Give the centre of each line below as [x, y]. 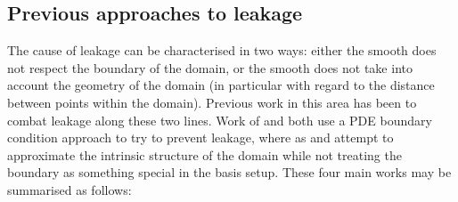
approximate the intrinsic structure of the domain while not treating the [204, 154]
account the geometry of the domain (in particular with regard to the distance [221, 85]
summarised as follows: [70, 189]
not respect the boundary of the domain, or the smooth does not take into [210, 67]
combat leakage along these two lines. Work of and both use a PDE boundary [220, 120]
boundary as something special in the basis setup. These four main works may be [229, 172]
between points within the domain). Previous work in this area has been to [212, 102]
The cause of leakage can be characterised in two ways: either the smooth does [222, 50]
